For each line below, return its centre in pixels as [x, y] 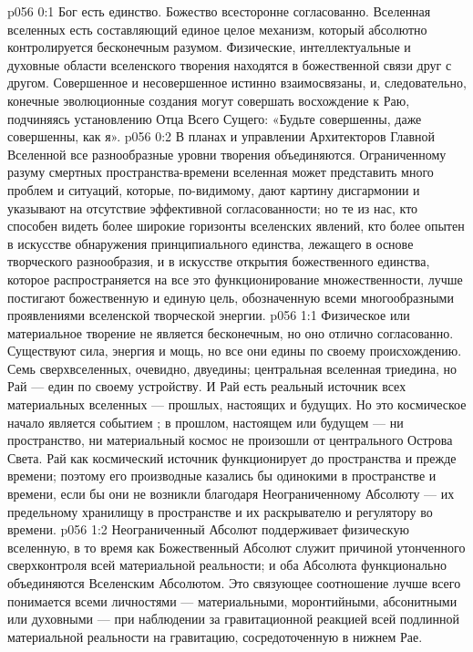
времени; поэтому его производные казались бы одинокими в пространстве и [222, 476]
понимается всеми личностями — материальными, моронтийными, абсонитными [232, 600]
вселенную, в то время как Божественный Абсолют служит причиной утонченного [236, 547]
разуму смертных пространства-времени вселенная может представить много [221, 172]
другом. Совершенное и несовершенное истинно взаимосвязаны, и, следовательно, [237, 83]
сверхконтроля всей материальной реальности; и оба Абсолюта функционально [227, 565]
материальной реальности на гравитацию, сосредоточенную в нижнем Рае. [215, 636]
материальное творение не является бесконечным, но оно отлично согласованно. [231, 332]
